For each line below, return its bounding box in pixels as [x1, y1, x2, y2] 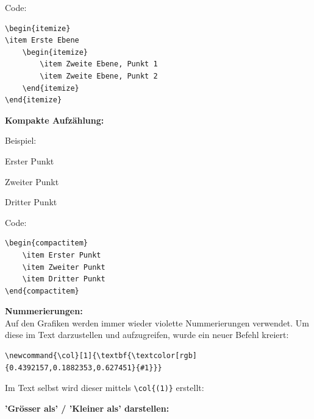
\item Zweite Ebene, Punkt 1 [40, 60, 158, 69]
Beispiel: [5, 134, 37, 147]
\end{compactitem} [5, 286, 79, 295]
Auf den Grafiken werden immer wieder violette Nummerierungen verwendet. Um [5, 316, 309, 329]
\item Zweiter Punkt [22, 262, 105, 272]
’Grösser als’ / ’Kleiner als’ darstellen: [5, 401, 169, 414]
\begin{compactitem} [5, 239, 88, 248]
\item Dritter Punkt [22, 275, 105, 284]
